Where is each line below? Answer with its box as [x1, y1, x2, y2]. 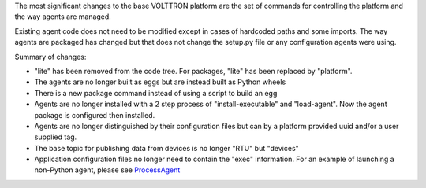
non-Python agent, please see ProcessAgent [34, 165, 181, 175]
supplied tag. [34, 132, 77, 142]
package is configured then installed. [34, 110, 155, 120]
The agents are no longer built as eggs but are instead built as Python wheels [34, 77, 286, 87]
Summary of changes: [14, 52, 87, 61]
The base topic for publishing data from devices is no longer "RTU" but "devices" [34, 143, 299, 153]
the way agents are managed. [14, 12, 112, 21]
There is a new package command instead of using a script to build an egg [34, 88, 278, 98]
